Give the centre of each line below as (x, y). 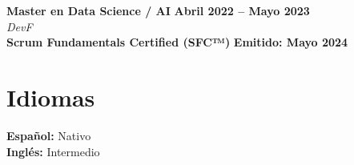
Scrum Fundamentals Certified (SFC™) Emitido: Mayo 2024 (177, 42)
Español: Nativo (49, 135)
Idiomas (51, 97)
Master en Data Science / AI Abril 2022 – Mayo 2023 (158, 10)
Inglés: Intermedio (53, 151)
